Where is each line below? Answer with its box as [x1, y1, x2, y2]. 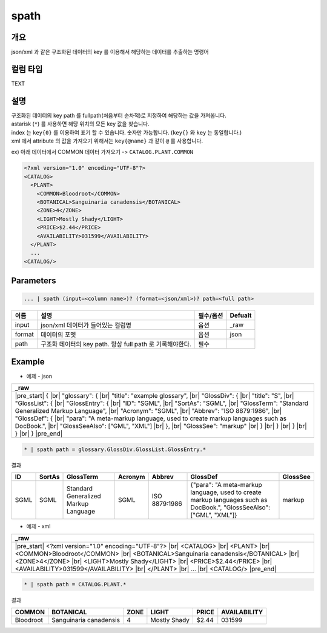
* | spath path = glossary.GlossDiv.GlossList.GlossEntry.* [24, 446, 206, 453]
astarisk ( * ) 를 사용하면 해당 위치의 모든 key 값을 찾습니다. [11, 120, 150, 127]
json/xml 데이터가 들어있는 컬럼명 [40, 321, 131, 330]
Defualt [230, 311, 252, 320]
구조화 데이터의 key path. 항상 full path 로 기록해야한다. [40, 340, 192, 349]
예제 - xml [26, 523, 51, 530]
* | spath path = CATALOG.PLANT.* [24, 581, 127, 588]
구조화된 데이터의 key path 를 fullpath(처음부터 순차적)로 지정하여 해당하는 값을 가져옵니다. [11, 112, 227, 119]
